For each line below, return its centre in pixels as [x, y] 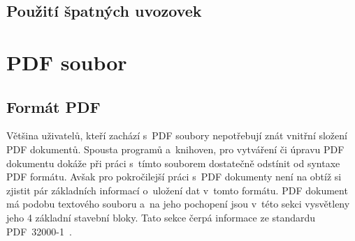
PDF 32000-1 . [39, 231]
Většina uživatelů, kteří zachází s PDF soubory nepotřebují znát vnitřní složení [177, 135]
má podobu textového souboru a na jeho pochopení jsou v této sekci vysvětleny [178, 204]
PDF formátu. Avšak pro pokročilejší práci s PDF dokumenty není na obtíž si [174, 177]
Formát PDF [53, 106]
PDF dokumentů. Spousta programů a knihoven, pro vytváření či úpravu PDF [175, 149]
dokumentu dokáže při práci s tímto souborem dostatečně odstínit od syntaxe [173, 163]
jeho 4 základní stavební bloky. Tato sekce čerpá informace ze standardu [161, 217]
